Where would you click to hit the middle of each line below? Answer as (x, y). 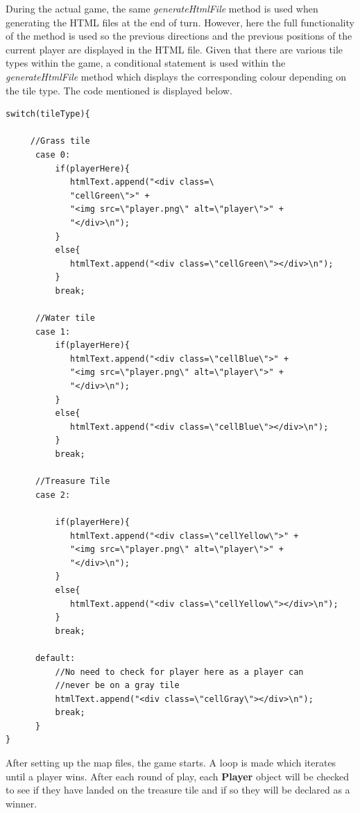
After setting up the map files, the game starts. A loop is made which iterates (171, 763)
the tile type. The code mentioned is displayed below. (119, 90)
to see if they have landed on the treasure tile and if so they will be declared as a (178, 790)
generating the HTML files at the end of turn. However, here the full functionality (180, 22)
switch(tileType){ (48, 114)
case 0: (53, 154)
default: (55, 658)
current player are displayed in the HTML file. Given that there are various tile (174, 49)
